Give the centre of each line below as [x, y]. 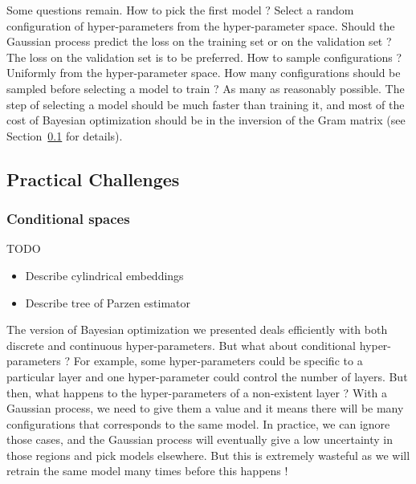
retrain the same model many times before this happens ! [147, 471]
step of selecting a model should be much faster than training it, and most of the [206, 104]
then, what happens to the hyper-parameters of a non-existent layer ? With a [197, 392]
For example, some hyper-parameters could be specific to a [218, 361]
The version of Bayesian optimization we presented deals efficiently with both [197, 329]
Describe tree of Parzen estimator [108, 302]
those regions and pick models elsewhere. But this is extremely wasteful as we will [208, 455]
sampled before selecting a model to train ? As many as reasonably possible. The [206, 88]
